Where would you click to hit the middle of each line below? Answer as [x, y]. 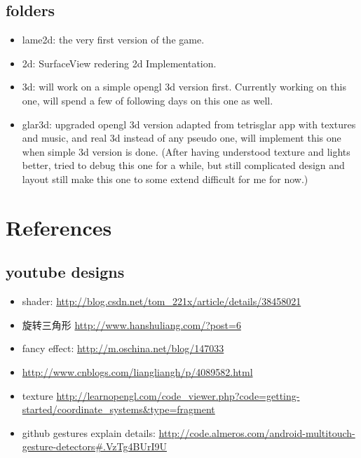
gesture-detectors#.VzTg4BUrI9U [94, 446]
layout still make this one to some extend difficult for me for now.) [165, 179]
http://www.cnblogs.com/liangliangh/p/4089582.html [137, 371]
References [59, 227]
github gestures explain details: [89, 432]
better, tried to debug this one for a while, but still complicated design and [183, 165]
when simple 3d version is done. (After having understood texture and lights [186, 151]
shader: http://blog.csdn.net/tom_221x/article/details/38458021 [162, 301]
